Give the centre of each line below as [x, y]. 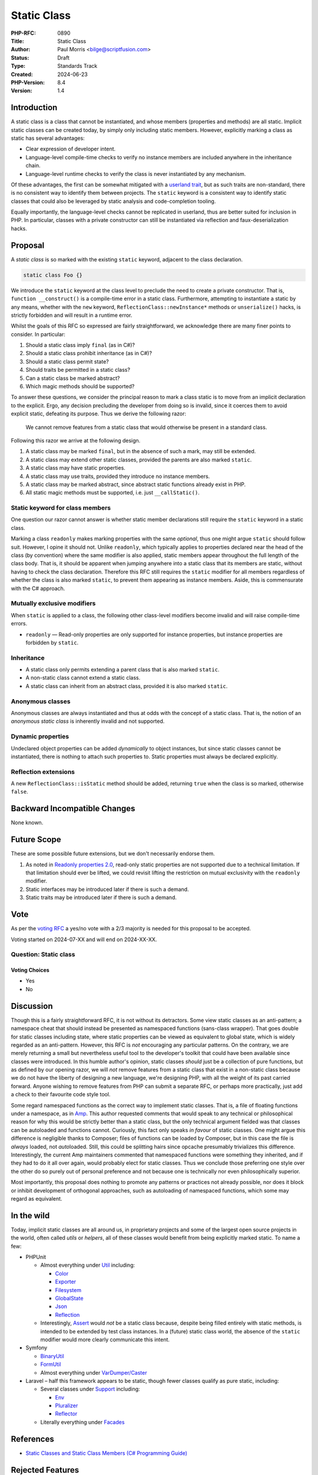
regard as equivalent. [37, 1198]
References [32, 1439]
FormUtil [51, 1364]
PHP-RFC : [24, 33]
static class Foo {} [53, 275]
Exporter [66, 1282]
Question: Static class [43, 955]
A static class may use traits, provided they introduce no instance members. [118, 476]
